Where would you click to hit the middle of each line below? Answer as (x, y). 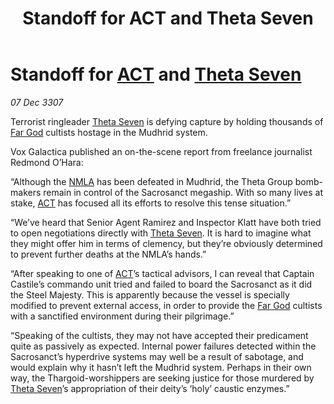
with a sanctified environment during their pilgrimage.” (122, 316)
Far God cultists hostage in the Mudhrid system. (109, 132)
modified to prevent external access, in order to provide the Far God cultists (166, 305)
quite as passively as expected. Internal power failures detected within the (163, 346)
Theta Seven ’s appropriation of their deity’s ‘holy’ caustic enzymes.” (150, 388)
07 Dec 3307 (37, 102)
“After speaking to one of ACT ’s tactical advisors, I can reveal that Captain (162, 273)
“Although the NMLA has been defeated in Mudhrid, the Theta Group (151, 181)
